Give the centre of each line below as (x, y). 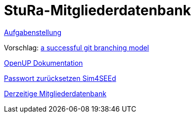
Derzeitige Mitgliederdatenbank (55, 93)
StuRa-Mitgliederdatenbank (97, 10)
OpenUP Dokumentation (44, 63)
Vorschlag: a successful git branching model (77, 47)
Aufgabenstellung (33, 32)
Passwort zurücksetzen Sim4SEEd (60, 78)
